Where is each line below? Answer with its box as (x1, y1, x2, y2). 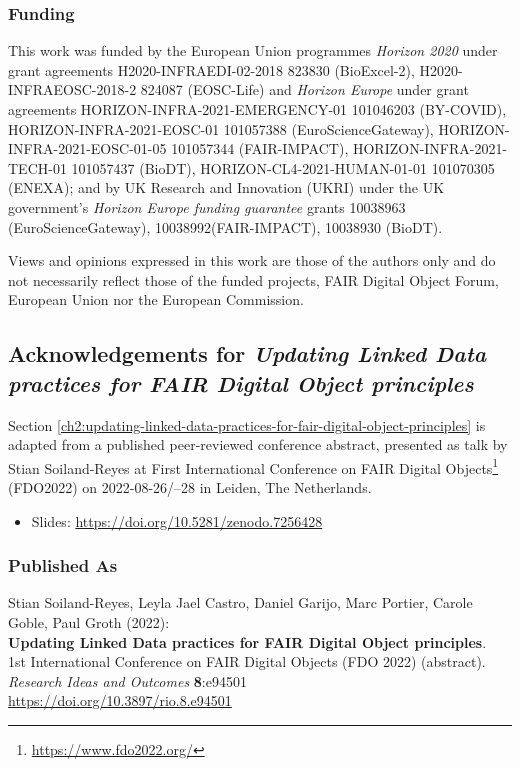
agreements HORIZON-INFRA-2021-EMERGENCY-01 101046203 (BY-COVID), (8, 99, 507, 119)
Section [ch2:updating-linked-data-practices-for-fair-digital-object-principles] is (8, 414, 486, 435)
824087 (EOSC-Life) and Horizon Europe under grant (140, 79, 469, 100)
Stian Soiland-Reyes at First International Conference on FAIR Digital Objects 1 (8, 454, 499, 478)
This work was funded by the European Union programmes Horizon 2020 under (8, 40, 498, 61)
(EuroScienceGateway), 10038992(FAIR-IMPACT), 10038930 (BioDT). (8, 216, 443, 237)
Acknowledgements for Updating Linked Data (8, 338, 487, 369)
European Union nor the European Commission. (8, 289, 304, 310)
